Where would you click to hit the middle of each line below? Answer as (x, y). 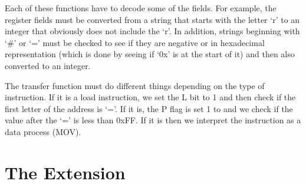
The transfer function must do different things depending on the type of (135, 85)
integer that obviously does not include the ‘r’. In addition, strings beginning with (152, 31)
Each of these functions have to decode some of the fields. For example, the (141, 8)
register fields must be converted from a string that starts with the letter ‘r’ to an (152, 19)
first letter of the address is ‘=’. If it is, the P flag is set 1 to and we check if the (149, 108)
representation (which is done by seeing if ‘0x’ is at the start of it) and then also (150, 54)
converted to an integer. (48, 65)
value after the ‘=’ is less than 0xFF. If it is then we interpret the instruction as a (153, 120)
